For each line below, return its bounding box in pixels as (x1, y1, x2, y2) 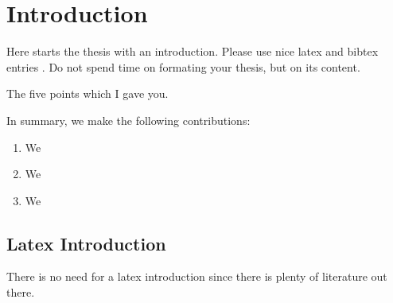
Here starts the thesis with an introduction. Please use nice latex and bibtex (6, 43, 379, 60)
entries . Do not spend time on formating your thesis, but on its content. (6, 58, 360, 75)
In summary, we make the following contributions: (6, 111, 251, 128)
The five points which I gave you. (6, 85, 169, 102)
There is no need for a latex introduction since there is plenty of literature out (6, 268, 387, 285)
